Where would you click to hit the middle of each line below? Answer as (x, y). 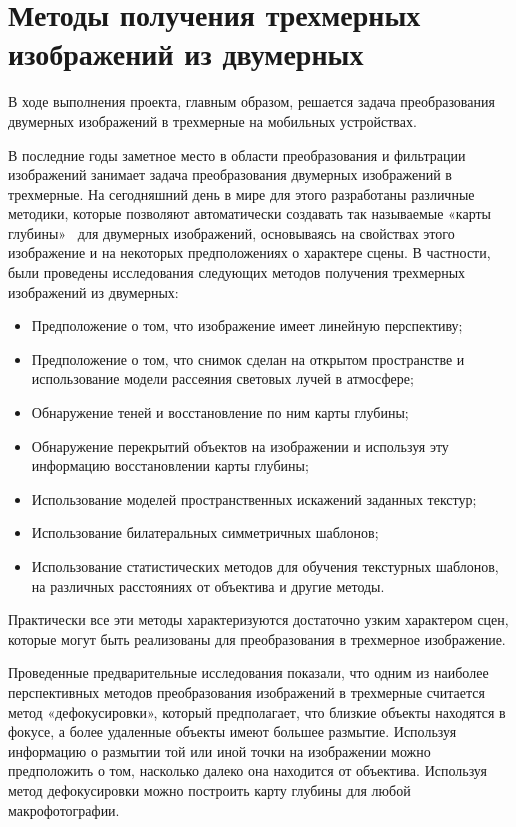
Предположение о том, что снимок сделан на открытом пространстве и (248, 358)
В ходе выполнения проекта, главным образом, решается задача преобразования (251, 101)
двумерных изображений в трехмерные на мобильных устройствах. (212, 120)
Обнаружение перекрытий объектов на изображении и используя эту (240, 445)
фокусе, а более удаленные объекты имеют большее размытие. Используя (232, 731)
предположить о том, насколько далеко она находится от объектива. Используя (247, 770)
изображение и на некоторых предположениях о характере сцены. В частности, (249, 252)
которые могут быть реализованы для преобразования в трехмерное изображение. (257, 638)
